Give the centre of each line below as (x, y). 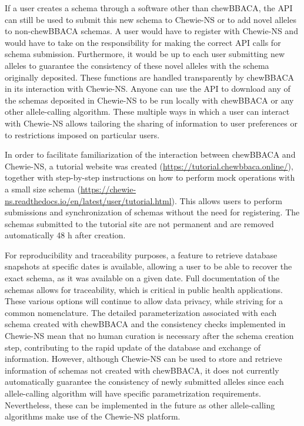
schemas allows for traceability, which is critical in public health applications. (144, 289)
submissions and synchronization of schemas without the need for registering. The (152, 212)
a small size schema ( (43, 189)
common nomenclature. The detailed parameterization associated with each (141, 312)
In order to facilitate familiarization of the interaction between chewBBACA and (150, 154)
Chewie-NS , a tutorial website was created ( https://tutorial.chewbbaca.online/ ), (149, 166)
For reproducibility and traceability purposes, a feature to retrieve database (141, 254)
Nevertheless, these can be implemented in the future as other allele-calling (140, 405)
